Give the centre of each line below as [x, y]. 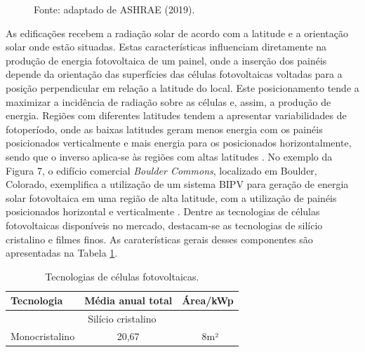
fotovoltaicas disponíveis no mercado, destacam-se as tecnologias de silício [164, 225]
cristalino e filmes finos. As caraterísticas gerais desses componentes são [159, 239]
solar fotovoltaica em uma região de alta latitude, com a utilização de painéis [171, 197]
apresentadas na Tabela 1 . [62, 253]
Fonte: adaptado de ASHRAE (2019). [114, 9]
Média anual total [128, 300]
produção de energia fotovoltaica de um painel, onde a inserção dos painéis [166, 60]
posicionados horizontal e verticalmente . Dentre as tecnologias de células [163, 211]
